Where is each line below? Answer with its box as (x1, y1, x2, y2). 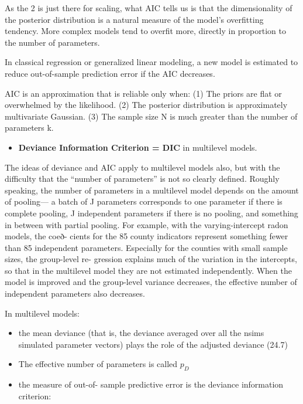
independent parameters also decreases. (5, 287, 145, 300)
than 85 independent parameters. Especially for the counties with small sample (5, 241, 288, 253)
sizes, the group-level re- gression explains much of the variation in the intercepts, (5, 253, 297, 265)
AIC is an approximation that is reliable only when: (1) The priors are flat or (5, 87, 282, 99)
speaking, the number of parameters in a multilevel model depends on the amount (5, 184, 299, 196)
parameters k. (5, 121, 54, 134)
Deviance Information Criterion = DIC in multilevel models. (18, 141, 257, 153)
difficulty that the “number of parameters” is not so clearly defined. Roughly (5, 172, 280, 185)
